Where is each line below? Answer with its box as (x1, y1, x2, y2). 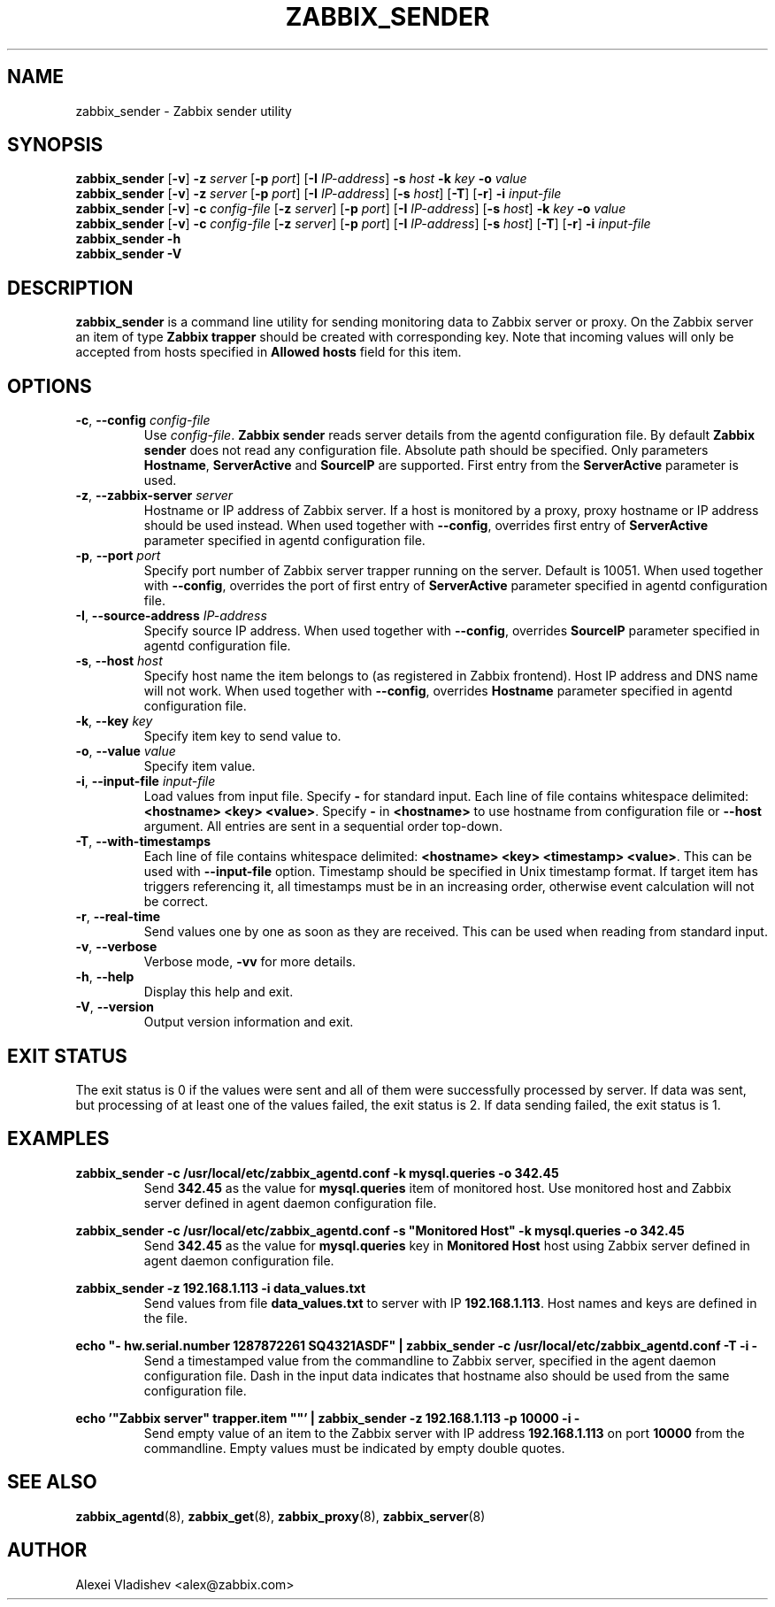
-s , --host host (75, 653, 163, 669)
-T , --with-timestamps (75, 834, 211, 850)
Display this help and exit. (143, 984, 294, 1000)
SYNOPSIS (7, 134, 104, 157)
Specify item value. (143, 758, 256, 774)
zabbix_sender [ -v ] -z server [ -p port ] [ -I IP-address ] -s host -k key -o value (75, 171, 527, 187)
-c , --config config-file (75, 412, 211, 428)
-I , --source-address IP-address (75, 608, 267, 624)
